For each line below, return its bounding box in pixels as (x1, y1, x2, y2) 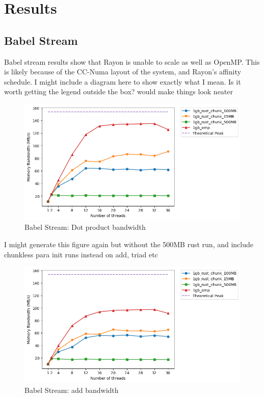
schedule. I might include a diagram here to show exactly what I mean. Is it (4, 76, 241, 87)
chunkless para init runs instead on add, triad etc (4, 249, 158, 259)
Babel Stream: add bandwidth (24, 384, 119, 395)
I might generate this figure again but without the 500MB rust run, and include (4, 239, 253, 250)
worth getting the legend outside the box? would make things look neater (4, 86, 233, 97)
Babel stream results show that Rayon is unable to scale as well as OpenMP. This (4, 56, 260, 67)
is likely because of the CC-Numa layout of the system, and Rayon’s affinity (4, 66, 241, 77)
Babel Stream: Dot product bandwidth (24, 222, 146, 232)
